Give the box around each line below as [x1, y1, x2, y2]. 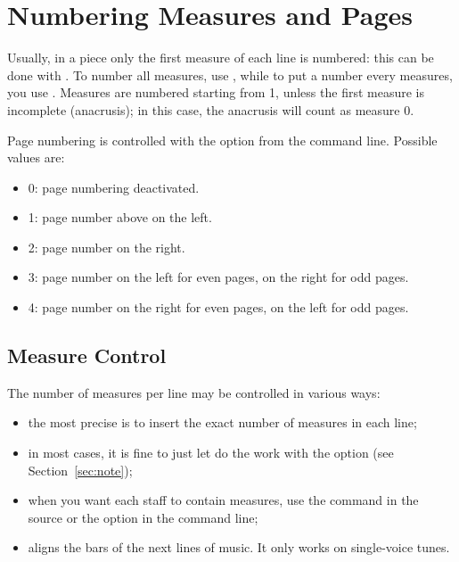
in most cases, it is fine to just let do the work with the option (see [28, 443, 394, 462]
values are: [7, 148, 65, 167]
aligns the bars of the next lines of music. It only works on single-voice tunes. [28, 538, 450, 557]
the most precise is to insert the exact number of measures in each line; [28, 413, 417, 432]
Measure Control [7, 342, 167, 369]
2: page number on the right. [28, 237, 185, 256]
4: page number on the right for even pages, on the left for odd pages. [28, 298, 409, 317]
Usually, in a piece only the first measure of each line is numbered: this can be [7, 48, 434, 67]
